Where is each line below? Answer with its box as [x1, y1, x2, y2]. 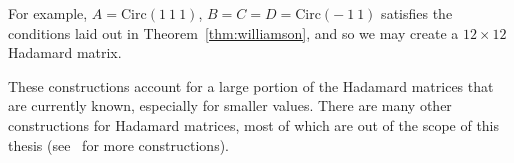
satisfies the [381, 3, 453, 23]
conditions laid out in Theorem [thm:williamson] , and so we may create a [8, 22, 459, 43]
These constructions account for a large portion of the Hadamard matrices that [8, 75, 494, 96]
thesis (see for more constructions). [8, 134, 229, 155]
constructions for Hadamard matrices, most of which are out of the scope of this [8, 114, 500, 135]
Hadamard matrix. [8, 42, 122, 63]
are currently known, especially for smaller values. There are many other [8, 95, 452, 116]
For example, [8, 3, 88, 23]
